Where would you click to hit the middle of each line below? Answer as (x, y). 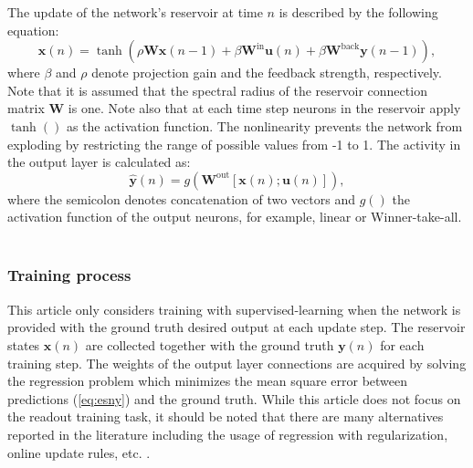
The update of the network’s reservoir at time (135, 12)
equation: (33, 30)
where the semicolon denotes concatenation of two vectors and (181, 198)
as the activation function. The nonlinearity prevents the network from (264, 125)
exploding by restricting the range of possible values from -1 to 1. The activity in (234, 144)
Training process (69, 275)
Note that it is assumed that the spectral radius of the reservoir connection (217, 90)
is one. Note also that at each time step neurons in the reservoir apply (264, 108)
